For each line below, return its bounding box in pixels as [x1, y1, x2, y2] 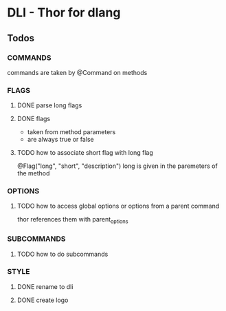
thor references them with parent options [16, 215, 128, 225]
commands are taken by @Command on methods [7, 68, 148, 76]
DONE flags [16, 115, 50, 123]
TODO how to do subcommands [16, 250, 109, 258]
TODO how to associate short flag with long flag [16, 149, 153, 157]
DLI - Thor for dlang [7, 5, 121, 21]
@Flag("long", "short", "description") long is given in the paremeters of [16, 162, 218, 170]
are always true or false [27, 136, 94, 144]
